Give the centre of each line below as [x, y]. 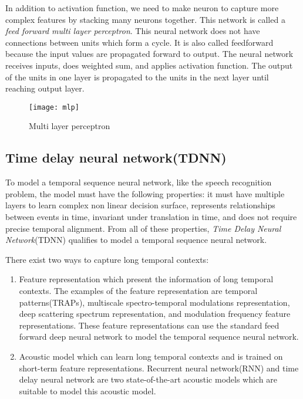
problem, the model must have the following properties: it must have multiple [145, 193]
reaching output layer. [45, 88]
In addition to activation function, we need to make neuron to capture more [142, 8]
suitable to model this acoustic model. [87, 390]
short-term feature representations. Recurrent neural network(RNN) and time [159, 368]
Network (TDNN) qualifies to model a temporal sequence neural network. [136, 240]
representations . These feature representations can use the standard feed [149, 325]
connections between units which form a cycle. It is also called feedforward [139, 42]
